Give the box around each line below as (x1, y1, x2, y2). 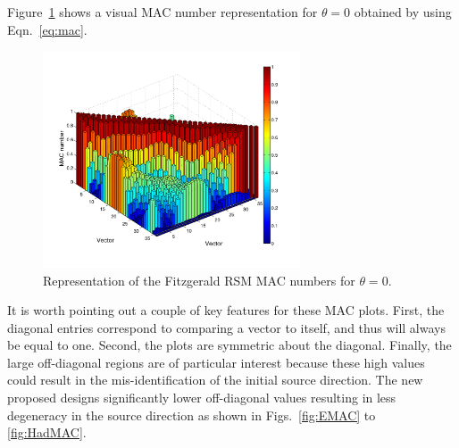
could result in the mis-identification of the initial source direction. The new (7, 370, 423, 389)
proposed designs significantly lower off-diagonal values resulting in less (7, 388, 396, 407)
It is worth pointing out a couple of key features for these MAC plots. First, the (7, 301, 445, 319)
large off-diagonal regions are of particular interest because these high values (7, 353, 425, 371)
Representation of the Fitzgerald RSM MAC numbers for (43, 270, 355, 289)
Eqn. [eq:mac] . (7, 20, 88, 38)
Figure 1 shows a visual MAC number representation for (7, 3, 318, 21)
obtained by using (354, 3, 452, 21)
